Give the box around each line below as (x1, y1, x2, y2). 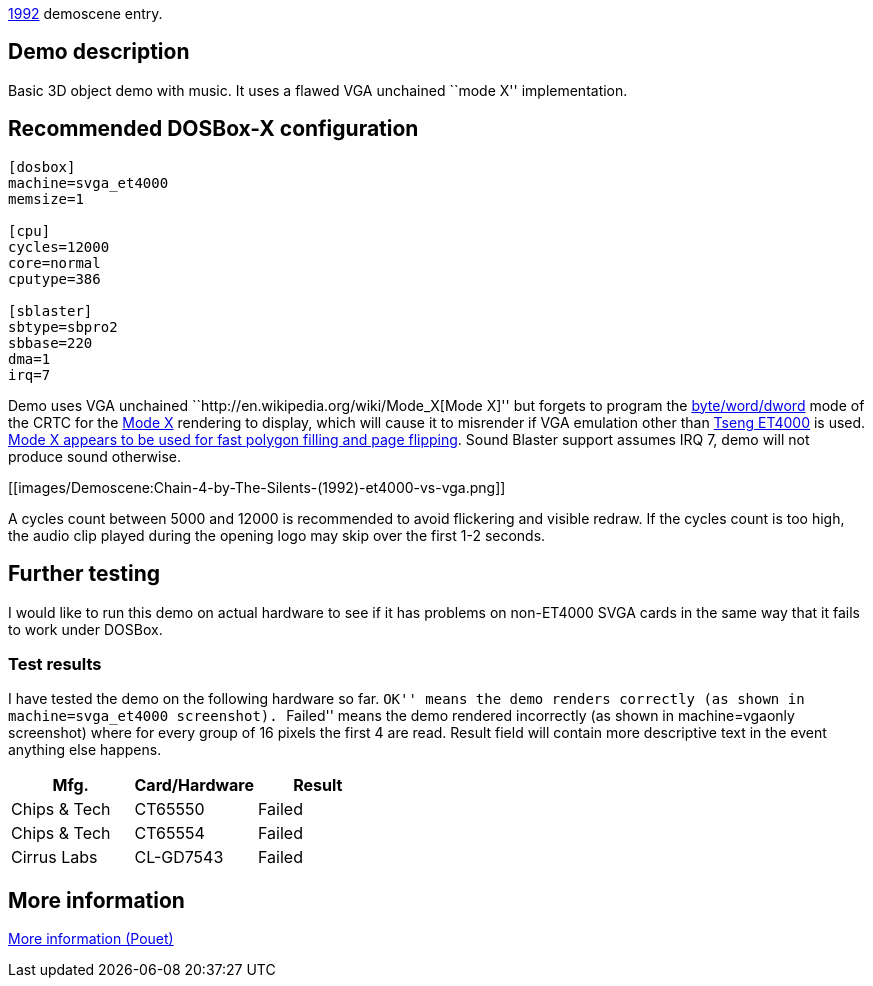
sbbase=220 (8, 334, 93, 351)
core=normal (8, 254, 101, 271)
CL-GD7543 (134, 847, 224, 868)
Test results (8, 653, 102, 674)
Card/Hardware (134, 775, 255, 796)
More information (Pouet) (8, 930, 174, 948)
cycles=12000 (8, 238, 110, 255)
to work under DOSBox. (8, 620, 163, 638)
